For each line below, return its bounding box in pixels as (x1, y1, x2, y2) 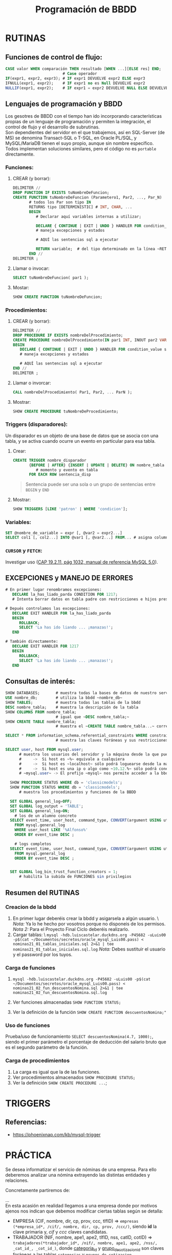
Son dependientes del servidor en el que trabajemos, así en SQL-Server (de (5, 129, 165, 136)
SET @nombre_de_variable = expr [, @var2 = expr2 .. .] (5, 530, 123, 535)
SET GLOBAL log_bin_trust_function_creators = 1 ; (10, 869, 118, 875)
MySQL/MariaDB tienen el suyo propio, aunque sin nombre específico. (5, 140, 154, 146)
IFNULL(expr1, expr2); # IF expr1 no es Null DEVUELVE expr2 (5, 80, 145, 85)
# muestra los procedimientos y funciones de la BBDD (18, 790, 137, 795)
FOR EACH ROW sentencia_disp (29, 472, 91, 477)
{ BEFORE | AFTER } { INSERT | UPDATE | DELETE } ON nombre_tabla (29, 462, 165, 468)
